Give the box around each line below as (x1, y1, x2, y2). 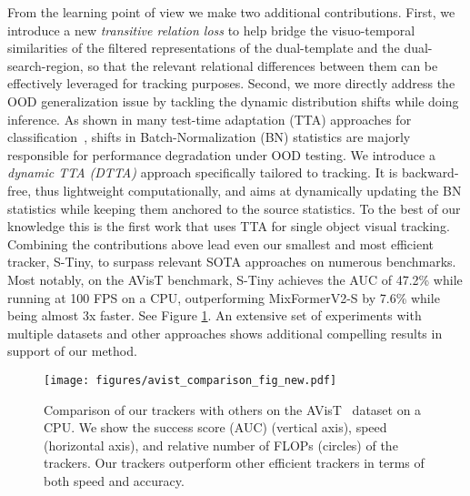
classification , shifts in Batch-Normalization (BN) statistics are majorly (7, 127, 411, 147)
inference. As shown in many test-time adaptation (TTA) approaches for (7, 109, 412, 128)
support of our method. (7, 341, 137, 360)
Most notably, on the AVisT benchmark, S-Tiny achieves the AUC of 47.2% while (7, 269, 463, 288)
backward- (401, 163, 459, 182)
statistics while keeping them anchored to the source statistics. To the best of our (7, 198, 461, 218)
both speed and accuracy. (44, 471, 185, 490)
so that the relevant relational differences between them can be (87, 56, 438, 75)
